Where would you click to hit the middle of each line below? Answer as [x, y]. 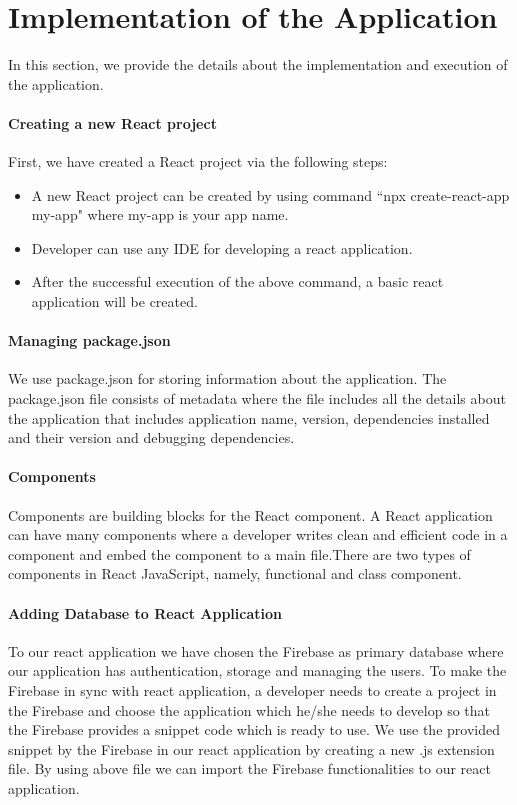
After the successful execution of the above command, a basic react [237, 281]
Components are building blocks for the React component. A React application [250, 514]
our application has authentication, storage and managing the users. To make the [257, 670]
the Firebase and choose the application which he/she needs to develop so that [249, 709]
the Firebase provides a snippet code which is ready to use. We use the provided [254, 729]
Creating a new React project [112, 122]
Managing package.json [89, 340]
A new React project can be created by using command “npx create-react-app [270, 194]
